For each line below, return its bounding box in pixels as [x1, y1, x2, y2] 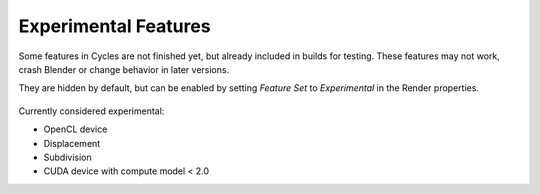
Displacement [43, 137, 101, 149]
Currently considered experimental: [18, 105, 165, 117]
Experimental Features [18, 15, 211, 37]
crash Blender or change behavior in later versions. [18, 63, 230, 75]
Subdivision [43, 151, 92, 163]
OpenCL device [43, 123, 108, 135]
